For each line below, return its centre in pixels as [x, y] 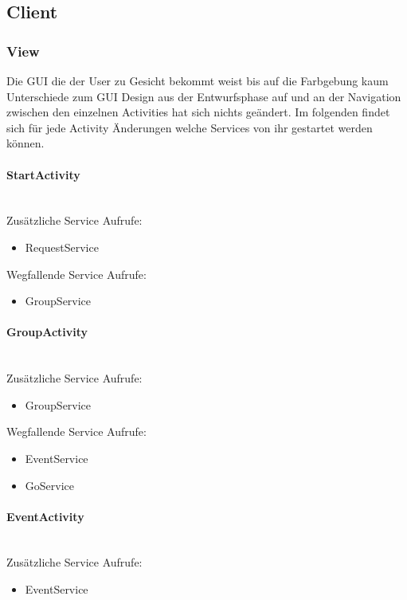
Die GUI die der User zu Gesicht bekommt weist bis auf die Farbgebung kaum [198, 80]
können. [25, 143]
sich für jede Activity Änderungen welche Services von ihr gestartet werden [190, 127]
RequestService [62, 247]
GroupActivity [47, 332]
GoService [49, 485]
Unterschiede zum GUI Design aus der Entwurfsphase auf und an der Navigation [204, 96]
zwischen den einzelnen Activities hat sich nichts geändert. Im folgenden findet [198, 112]
